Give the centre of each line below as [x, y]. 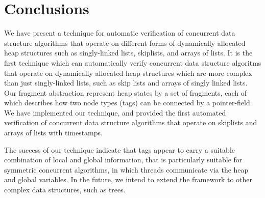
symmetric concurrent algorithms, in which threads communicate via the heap [126, 169]
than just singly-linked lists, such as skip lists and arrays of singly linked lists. [126, 83]
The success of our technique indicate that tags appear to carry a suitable [120, 149]
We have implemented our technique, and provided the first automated [115, 112]
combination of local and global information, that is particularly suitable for [123, 160]
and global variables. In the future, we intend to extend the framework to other [128, 179]
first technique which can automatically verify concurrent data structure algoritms [133, 62]
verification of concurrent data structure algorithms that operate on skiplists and [131, 122]
